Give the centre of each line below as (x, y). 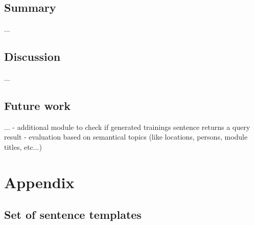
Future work (38, 105)
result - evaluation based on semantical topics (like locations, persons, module (126, 137)
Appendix (39, 182)
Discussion (32, 57)
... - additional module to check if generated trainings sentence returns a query (127, 127)
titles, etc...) (23, 147)
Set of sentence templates (73, 215)
